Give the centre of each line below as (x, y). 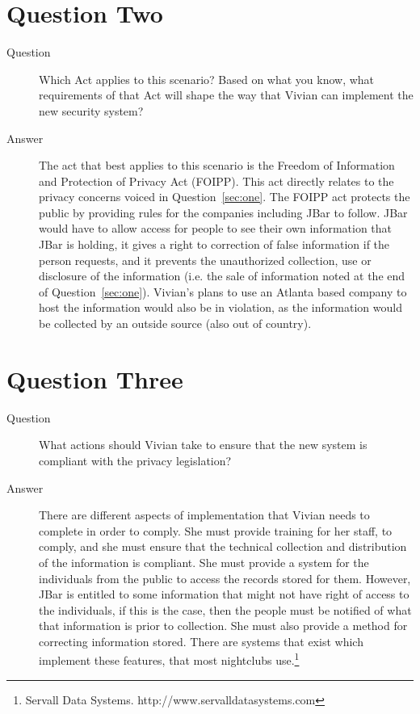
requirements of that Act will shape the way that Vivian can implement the (226, 95)
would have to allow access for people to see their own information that (216, 228)
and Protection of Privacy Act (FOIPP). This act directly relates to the (216, 181)
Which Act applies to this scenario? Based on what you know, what (207, 79)
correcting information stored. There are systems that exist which (201, 641)
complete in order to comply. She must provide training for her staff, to (216, 530)
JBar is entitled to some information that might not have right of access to (224, 594)
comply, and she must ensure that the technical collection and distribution (223, 546)
